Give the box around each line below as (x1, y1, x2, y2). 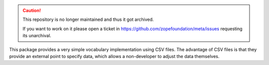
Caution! (22, 7, 41, 13)
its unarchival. (22, 33, 52, 39)
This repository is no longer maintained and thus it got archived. (22, 16, 154, 22)
